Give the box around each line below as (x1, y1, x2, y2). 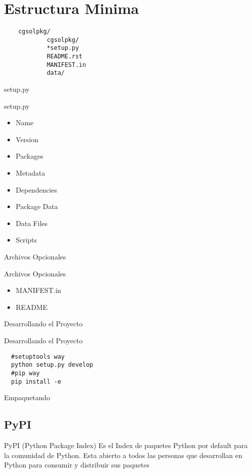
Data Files (15, 218, 48, 228)
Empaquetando (4, 392, 50, 403)
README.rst (46, 53, 83, 60)
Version (15, 134, 39, 144)
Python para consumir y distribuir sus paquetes (4, 460, 150, 470)
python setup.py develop (11, 361, 93, 369)
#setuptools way (11, 353, 65, 360)
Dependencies (15, 184, 57, 195)
